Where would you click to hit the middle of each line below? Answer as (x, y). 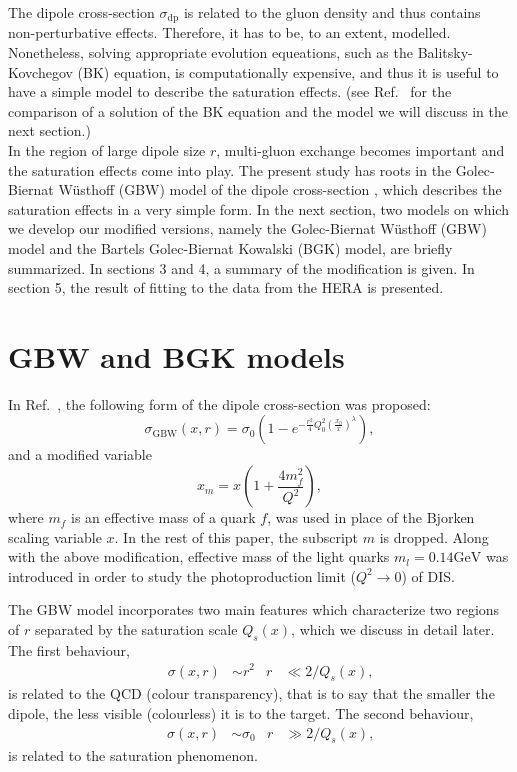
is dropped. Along (434, 536)
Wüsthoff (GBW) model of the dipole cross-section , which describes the (280, 189)
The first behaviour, (69, 649)
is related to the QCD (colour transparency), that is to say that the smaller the (251, 693)
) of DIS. (428, 575)
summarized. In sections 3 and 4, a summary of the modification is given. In (241, 267)
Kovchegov (40, 71)
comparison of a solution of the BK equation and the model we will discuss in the (258, 110)
